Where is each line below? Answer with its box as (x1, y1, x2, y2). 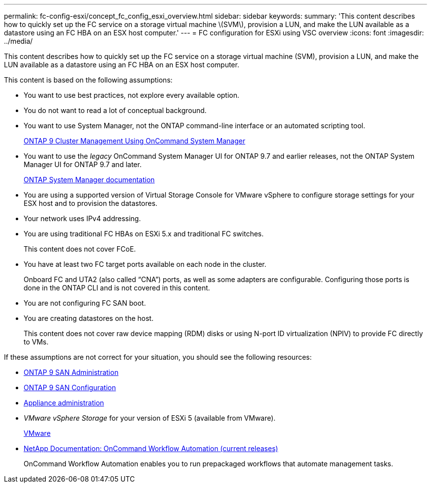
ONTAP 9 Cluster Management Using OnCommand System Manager (24, 137, 246, 145)
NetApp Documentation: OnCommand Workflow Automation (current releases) (24, 444, 278, 453)
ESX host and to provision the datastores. (24, 199, 157, 207)
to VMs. (24, 338, 49, 346)
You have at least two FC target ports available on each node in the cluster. (24, 260, 267, 268)
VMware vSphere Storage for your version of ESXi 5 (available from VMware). (24, 414, 276, 422)
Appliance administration (24, 399, 104, 407)
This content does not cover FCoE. (24, 245, 136, 253)
